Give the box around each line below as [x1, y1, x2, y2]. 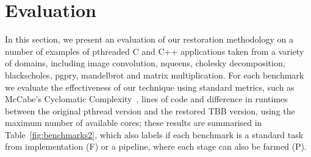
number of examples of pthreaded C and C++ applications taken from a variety [5, 44, 304, 57]
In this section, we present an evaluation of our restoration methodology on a [5, 33, 293, 46]
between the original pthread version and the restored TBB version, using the [5, 104, 295, 117]
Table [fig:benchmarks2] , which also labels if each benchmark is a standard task [5, 128, 304, 141]
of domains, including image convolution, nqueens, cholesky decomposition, [5, 57, 285, 69]
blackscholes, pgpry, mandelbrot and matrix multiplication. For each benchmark [5, 68, 304, 81]
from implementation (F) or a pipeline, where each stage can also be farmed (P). [5, 140, 307, 153]
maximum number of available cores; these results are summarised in [5, 116, 262, 129]
